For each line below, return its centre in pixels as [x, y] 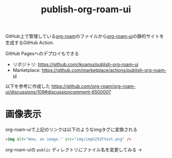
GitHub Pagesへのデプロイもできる [42, 54]
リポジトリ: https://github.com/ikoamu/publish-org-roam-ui [76, 65]
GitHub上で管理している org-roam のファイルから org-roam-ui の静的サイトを [85, 36]
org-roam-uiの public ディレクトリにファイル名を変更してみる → [74, 150]
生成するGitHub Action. [30, 43]
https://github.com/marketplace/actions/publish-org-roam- [104, 70]
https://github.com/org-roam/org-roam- [93, 86]
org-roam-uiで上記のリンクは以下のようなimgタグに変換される [71, 130]
